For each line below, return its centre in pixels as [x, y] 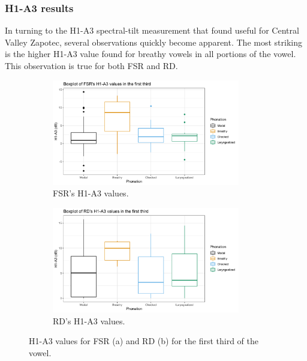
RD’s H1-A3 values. [89, 320]
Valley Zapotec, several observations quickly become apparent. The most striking [153, 42]
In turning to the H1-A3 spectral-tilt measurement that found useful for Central [152, 30]
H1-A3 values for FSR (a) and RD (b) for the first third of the [144, 341]
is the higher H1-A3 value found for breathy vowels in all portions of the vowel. [151, 54]
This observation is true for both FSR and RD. [91, 65]
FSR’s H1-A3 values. [91, 193]
